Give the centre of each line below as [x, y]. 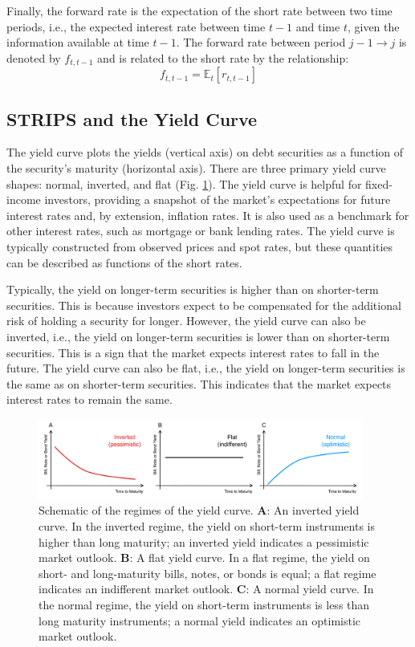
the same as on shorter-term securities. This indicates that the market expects [199, 383]
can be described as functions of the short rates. [124, 262]
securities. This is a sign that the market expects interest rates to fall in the [193, 352]
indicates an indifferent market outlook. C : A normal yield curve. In [206, 589]
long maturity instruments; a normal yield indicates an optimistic [200, 620]
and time [318, 26]
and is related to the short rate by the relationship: [223, 57]
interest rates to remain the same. [90, 399]
